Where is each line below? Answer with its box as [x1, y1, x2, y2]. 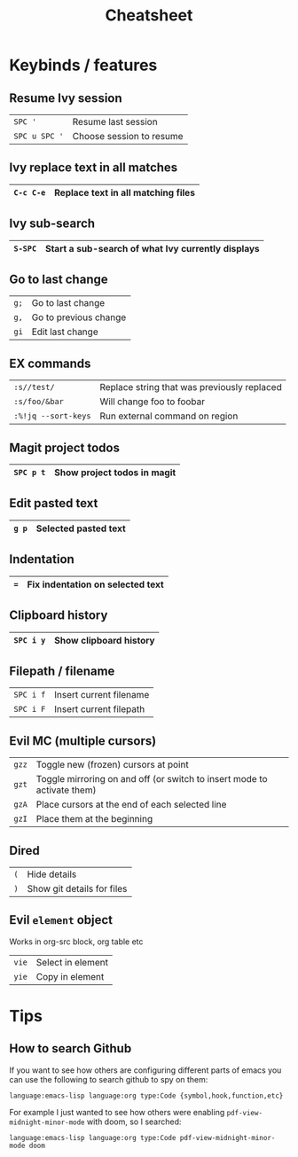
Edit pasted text [9, 496, 98, 511]
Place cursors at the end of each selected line [35, 799, 227, 811]
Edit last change [31, 325, 99, 338]
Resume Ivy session [9, 90, 122, 106]
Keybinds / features [9, 55, 158, 75]
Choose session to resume [72, 130, 184, 142]
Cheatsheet [105, 5, 193, 26]
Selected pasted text [35, 522, 126, 535]
